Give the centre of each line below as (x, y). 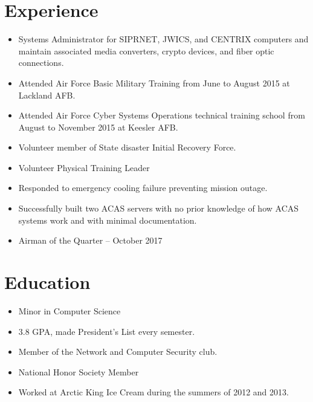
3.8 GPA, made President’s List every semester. (107, 331)
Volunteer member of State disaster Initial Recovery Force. (127, 147)
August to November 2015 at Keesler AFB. (98, 127)
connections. (41, 63)
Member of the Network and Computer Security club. (118, 352)
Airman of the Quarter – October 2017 (90, 240)
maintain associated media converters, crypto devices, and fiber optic (146, 50)
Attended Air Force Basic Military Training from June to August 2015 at (154, 83)
